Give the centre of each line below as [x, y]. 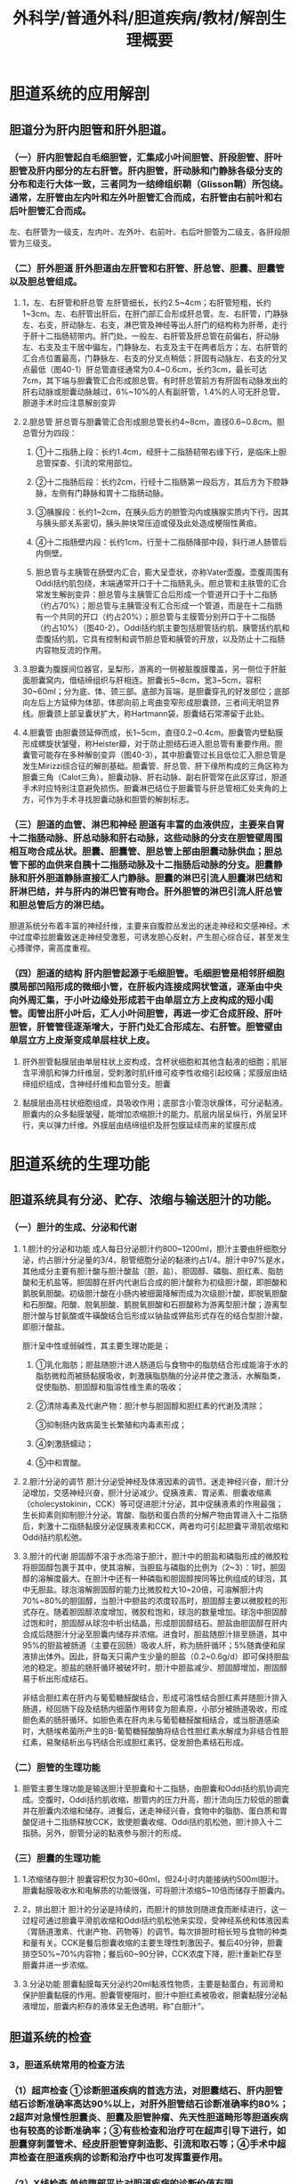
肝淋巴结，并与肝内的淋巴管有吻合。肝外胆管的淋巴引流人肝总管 [146, 892]
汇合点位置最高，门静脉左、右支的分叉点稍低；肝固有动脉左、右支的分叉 [154, 358]
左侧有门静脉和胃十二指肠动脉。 [110, 493]
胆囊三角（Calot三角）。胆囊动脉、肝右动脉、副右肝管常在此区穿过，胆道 [154, 777]
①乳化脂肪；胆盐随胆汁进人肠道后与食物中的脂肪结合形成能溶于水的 [162, 1364]
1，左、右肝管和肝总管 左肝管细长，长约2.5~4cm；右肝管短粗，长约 [146, 303]
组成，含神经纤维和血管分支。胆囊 [108, 1084]
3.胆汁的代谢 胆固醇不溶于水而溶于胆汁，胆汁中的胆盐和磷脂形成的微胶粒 [155, 1556]
